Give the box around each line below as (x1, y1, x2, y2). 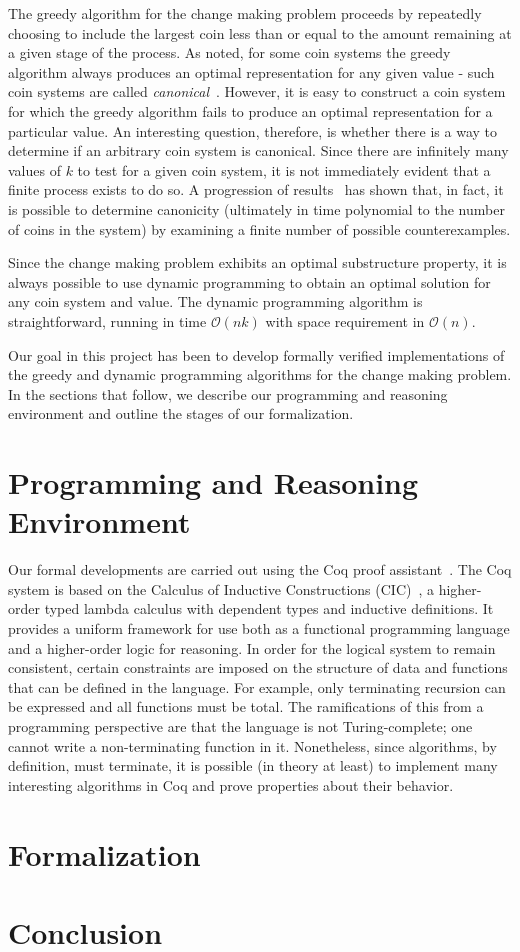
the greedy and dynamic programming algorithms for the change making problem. (8, 364, 512, 385)
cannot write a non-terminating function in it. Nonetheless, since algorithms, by (8, 735, 497, 756)
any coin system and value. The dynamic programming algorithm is (8, 291, 423, 312)
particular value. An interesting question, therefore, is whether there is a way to (8, 120, 498, 141)
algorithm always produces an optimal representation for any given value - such (8, 61, 495, 82)
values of (8, 159, 61, 180)
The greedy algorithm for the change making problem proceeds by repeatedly (8, 3, 482, 23)
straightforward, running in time (8, 310, 207, 331)
